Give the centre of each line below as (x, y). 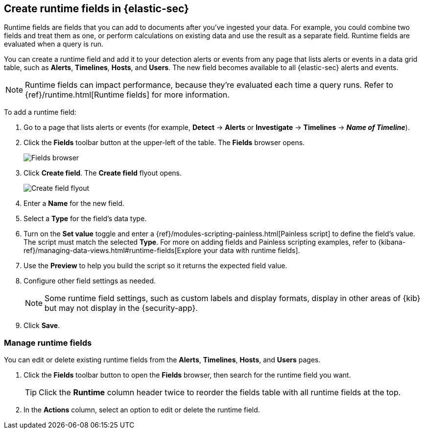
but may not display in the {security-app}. (121, 308)
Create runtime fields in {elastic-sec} (96, 9)
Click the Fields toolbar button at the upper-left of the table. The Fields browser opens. (164, 143)
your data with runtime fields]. (252, 251)
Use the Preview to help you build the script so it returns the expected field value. (155, 266)
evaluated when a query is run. (54, 44)
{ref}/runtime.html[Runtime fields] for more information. (127, 95)
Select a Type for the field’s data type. (85, 219)
